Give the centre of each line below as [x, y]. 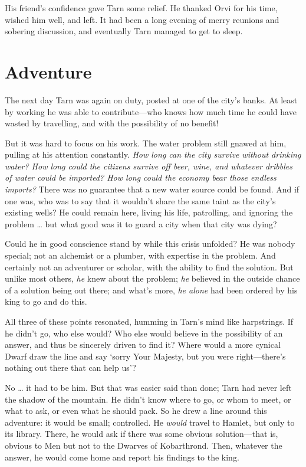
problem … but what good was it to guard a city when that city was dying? [141, 223]
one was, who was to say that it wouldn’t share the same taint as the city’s [140, 200]
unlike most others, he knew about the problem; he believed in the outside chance [152, 278]
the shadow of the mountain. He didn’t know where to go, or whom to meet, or [148, 399]
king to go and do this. [46, 301]
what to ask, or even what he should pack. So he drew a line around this [136, 411]
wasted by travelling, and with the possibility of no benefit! [112, 123]
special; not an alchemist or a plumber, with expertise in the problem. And [140, 255]
